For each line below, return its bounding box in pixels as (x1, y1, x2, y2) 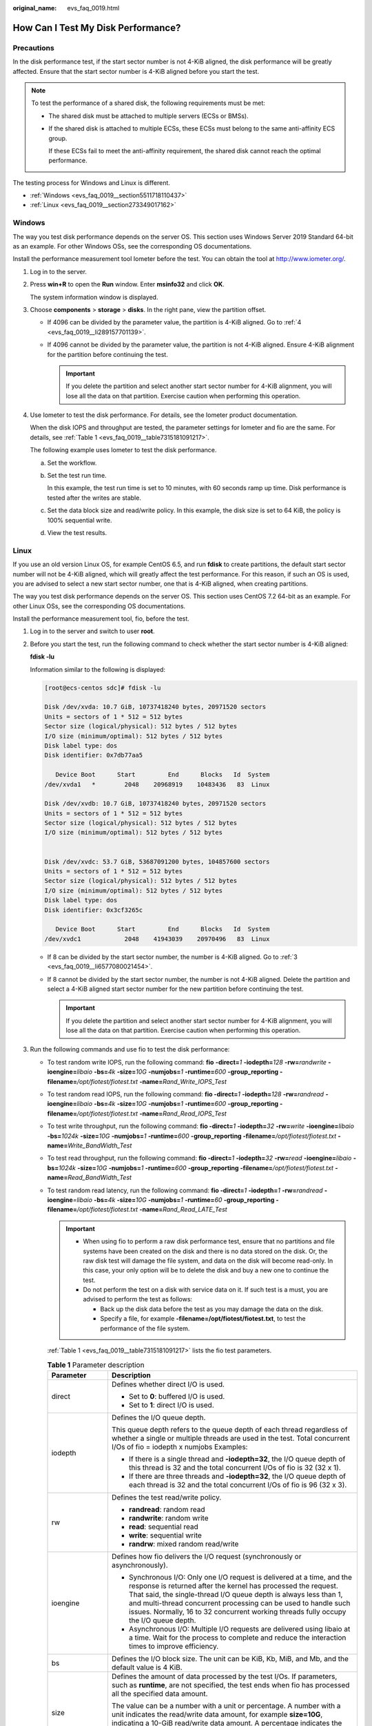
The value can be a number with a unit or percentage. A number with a (111, 1700, 341, 1710)
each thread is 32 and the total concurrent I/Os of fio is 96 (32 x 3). (128, 1480, 347, 1489)
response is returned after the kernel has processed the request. (128, 1581, 339, 1591)
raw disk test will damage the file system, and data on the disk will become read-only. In (83, 1257, 333, 1265)
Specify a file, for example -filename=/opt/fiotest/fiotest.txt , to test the (100, 1315, 306, 1323)
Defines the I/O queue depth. (111, 1413, 206, 1422)
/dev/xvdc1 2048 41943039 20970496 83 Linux (44, 935, 270, 942)
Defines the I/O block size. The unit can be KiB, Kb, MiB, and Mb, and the (111, 1654, 349, 1663)
